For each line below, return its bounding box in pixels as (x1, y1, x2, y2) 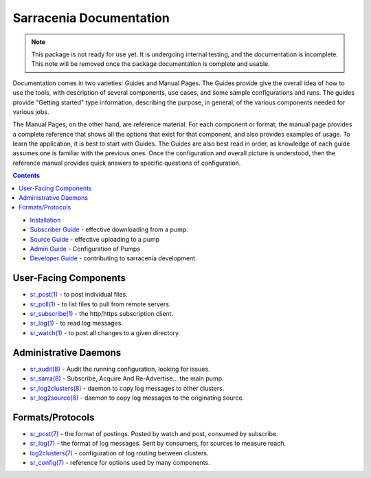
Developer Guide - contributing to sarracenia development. (30, 254, 197, 262)
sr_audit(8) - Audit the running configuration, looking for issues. (30, 365, 210, 373)
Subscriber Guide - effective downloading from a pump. (30, 225, 188, 234)
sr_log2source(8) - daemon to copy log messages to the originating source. (30, 394, 245, 402)
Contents (12, 172, 41, 180)
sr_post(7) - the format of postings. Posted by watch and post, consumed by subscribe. (30, 429, 278, 437)
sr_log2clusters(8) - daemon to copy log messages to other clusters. (30, 384, 225, 392)
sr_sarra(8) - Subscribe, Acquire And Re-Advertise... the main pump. (30, 374, 224, 383)
